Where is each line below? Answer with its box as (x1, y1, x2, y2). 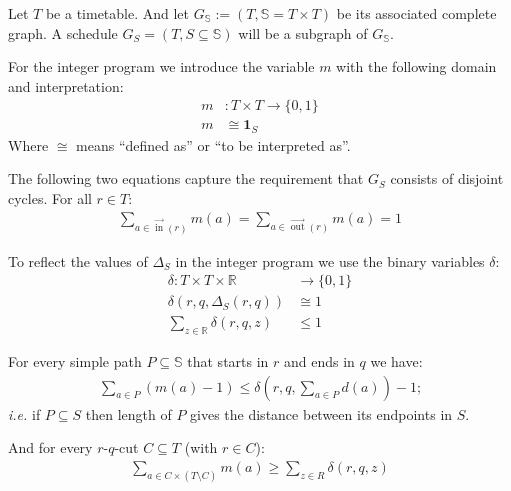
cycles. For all (8, 188, 92, 209)
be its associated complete (336, 3, 497, 23)
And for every (8, 437, 93, 458)
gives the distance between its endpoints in (190, 403, 453, 424)
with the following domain (336, 56, 497, 77)
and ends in (284, 351, 355, 371)
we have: (370, 351, 423, 371)
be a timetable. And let (45, 3, 190, 23)
